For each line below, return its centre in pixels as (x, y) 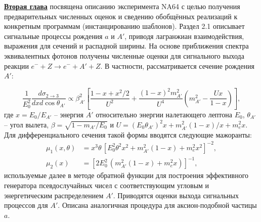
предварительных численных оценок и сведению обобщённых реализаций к (121, 16)
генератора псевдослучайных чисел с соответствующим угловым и (107, 185)
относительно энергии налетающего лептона (164, 114)
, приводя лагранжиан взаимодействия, (184, 36)
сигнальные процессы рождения (53, 36)
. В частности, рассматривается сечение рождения (177, 65)
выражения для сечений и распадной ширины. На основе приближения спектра (126, 46)
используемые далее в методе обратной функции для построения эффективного (126, 175)
